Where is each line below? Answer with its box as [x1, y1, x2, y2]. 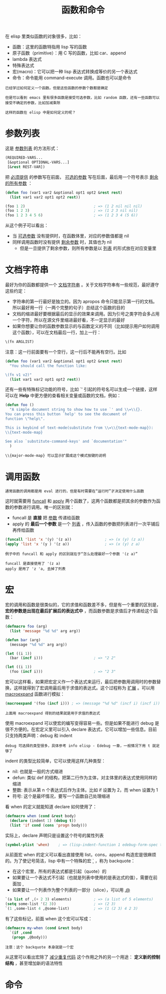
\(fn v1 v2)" [5, 372, 32, 377]
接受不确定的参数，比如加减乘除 [5, 100, 61, 105]
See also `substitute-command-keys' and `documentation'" [5, 439, 127, 444]
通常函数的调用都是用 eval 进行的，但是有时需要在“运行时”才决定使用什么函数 [5, 489, 144, 494]
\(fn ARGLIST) [5, 340, 35, 345]
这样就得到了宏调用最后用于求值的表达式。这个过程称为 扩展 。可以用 [13, 685, 155, 691]
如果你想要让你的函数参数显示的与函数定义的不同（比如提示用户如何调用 [12, 323, 160, 329]
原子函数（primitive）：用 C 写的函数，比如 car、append [12, 50, 126, 56]
